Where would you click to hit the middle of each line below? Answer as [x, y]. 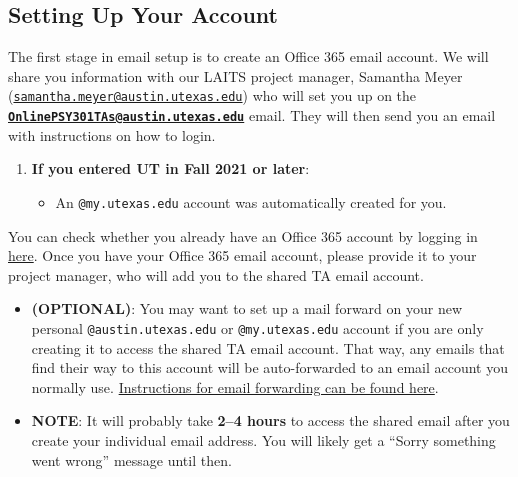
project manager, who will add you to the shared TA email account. [216, 274]
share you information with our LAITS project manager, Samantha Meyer [235, 75]
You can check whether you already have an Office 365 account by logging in [243, 235]
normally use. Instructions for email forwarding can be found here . [235, 386]
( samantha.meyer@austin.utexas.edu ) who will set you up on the [212, 95]
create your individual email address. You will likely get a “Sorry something [263, 439]
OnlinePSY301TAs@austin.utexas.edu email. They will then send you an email [252, 115]
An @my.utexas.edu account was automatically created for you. [251, 201]
